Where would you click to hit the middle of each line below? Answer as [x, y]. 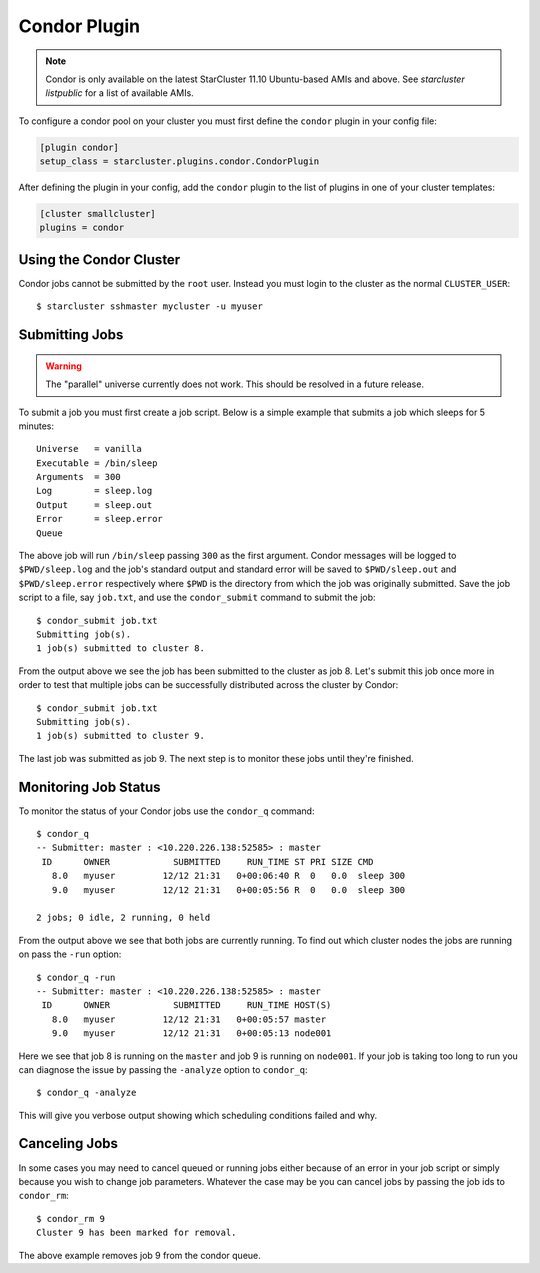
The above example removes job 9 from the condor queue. [140, 1255]
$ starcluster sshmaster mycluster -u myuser [150, 306]
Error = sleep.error [100, 519]
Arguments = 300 [78, 477]
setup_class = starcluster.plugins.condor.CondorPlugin [179, 161]
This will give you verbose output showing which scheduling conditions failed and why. [198, 1115]
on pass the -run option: [70, 954]
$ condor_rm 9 [70, 1218]
